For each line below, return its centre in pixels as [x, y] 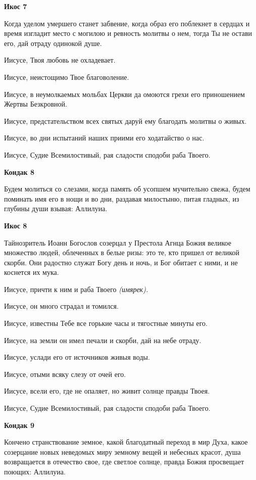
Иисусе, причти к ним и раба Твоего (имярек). [76, 289]
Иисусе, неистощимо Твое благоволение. [67, 77]
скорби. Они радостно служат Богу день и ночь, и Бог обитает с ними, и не [121, 262]
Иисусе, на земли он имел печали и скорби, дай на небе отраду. [103, 340]
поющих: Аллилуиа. [35, 471]
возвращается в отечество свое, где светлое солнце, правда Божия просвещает [124, 462]
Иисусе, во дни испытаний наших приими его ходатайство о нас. [104, 138]
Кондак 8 [19, 172]
